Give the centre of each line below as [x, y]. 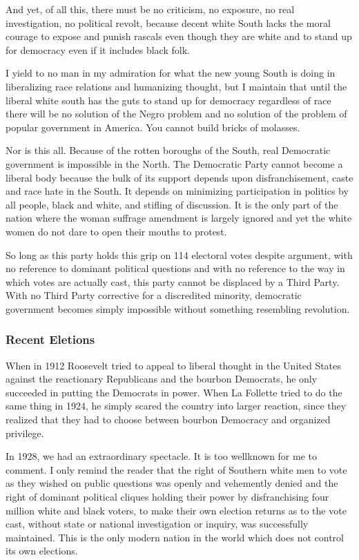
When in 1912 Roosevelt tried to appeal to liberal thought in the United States [173, 365]
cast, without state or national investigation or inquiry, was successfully [157, 524]
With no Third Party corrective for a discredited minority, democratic [154, 295]
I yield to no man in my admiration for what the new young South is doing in [171, 73]
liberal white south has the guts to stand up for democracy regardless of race [168, 100]
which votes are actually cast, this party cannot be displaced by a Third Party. [173, 281]
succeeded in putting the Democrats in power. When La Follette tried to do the [174, 392]
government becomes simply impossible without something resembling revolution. [178, 308]
